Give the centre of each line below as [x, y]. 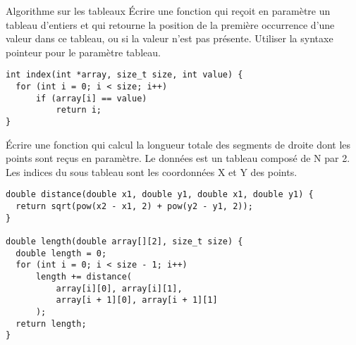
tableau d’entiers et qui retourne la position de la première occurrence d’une [170, 24]
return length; [51, 324]
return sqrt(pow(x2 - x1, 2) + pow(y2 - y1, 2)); [134, 207]
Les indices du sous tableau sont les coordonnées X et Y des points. [152, 171]
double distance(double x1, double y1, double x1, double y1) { [160, 195]
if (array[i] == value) [91, 98]
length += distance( [84, 277]
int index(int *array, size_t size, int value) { [124, 75]
